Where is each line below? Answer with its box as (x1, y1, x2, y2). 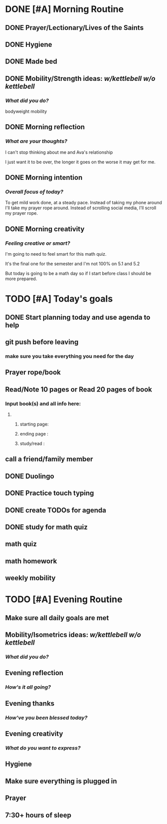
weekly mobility (5, 574, 56, 582)
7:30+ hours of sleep (5, 811, 71, 820)
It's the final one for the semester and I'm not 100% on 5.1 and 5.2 (5, 261, 140, 267)
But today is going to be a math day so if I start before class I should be (5, 271, 152, 277)
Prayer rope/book (5, 368, 61, 377)
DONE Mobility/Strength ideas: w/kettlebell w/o (5, 74, 156, 83)
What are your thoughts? (5, 138, 67, 145)
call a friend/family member (5, 455, 93, 463)
